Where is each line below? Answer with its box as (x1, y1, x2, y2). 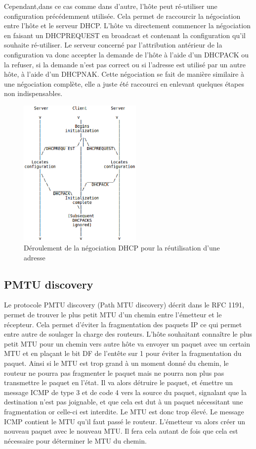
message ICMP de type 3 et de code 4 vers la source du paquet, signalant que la (4, 387, 247, 397)
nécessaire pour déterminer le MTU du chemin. (4, 435, 147, 446)
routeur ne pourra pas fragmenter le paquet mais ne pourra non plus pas (4, 367, 224, 378)
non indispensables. (4, 88, 63, 99)
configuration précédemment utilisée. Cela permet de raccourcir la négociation (4, 10, 241, 21)
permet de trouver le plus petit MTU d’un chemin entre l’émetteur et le (4, 309, 222, 320)
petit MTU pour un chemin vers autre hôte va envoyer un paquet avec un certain (4, 338, 251, 349)
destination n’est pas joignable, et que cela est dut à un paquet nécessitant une (4, 397, 243, 407)
